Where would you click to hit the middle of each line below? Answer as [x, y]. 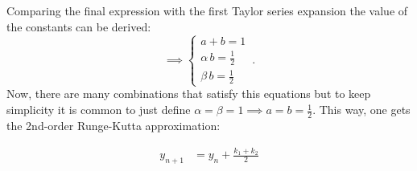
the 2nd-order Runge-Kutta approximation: [114, 125]
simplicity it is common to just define [99, 110]
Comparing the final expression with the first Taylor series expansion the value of [207, 10]
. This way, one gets [361, 110]
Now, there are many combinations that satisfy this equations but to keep [189, 94]
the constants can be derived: [79, 26]
